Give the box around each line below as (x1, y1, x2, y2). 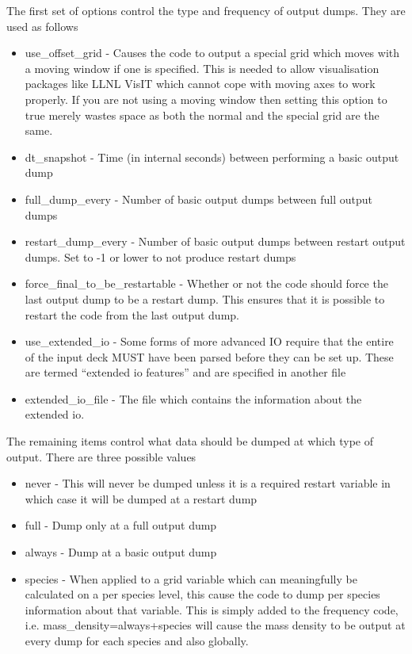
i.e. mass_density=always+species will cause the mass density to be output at (25, 617, 406, 633)
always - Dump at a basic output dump (25, 544, 217, 560)
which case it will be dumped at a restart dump (25, 490, 257, 507)
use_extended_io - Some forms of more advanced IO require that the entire (25, 333, 394, 350)
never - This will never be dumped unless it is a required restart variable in (25, 475, 391, 491)
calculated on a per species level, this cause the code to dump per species (25, 586, 380, 602)
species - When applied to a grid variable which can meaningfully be (25, 570, 357, 587)
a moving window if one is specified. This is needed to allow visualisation (25, 59, 380, 76)
